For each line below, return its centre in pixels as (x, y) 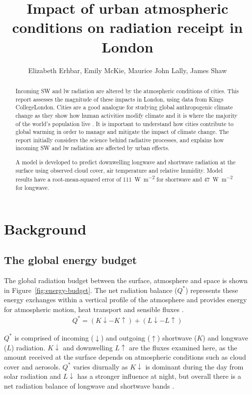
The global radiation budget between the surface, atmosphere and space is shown (126, 280)
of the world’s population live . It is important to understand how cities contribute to (125, 123)
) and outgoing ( (126, 337)
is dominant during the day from (194, 366)
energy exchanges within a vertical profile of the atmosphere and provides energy (126, 300)
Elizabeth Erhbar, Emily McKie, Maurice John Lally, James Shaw (127, 70)
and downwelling (88, 347)
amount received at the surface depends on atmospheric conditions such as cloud (125, 357)
